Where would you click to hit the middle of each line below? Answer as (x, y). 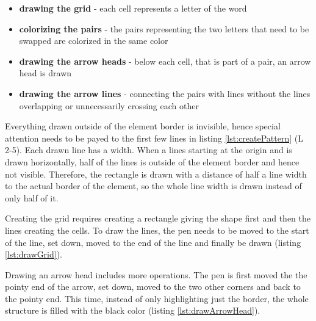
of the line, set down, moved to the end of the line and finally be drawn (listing (153, 242)
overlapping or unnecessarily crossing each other (109, 105)
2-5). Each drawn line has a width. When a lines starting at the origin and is (149, 150)
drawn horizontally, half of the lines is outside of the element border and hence (152, 161)
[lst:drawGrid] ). (34, 254)
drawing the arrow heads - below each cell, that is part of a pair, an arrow (165, 61)
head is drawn (45, 73)
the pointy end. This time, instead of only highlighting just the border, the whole (157, 298)
